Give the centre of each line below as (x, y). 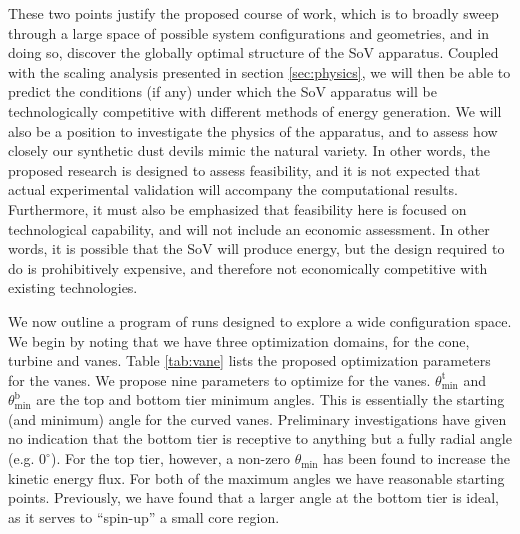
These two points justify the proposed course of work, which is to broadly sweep (253, 13)
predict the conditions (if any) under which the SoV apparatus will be (222, 91)
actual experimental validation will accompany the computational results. (233, 189)
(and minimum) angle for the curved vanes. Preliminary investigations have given (257, 418)
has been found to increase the (416, 458)
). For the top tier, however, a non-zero (170, 458)
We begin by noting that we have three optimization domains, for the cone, (239, 340)
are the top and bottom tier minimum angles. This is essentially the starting (270, 399)
